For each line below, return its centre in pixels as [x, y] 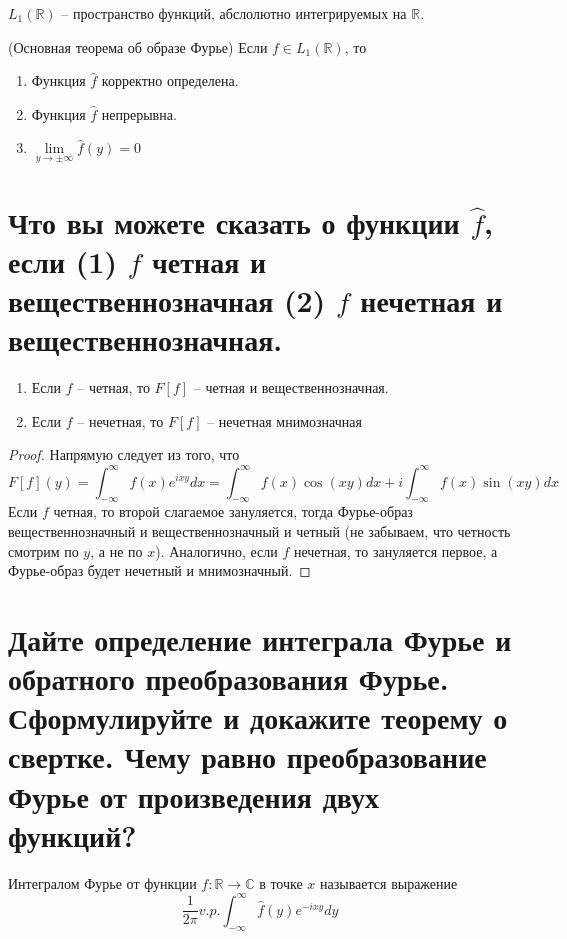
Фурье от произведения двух [194, 795]
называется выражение [389, 882]
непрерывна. [139, 113]
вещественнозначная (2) [167, 300]
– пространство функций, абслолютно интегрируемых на [234, 13]
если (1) [62, 260]
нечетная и [431, 300]
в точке [281, 882]
